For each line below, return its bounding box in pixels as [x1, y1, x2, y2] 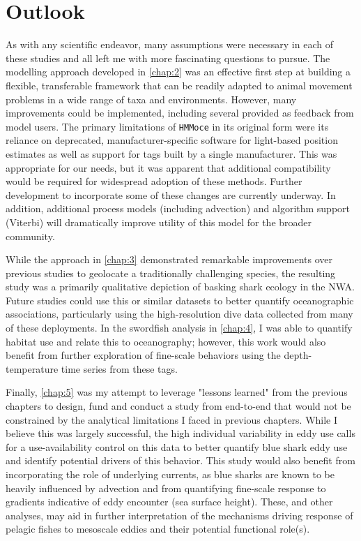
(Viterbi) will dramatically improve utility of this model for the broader [6, 214, 312, 229]
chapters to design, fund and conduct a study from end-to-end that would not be [6, 399, 351, 413]
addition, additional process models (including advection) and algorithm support [6, 201, 351, 216]
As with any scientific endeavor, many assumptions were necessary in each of [6, 37, 333, 52]
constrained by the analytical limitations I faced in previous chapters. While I [6, 412, 338, 427]
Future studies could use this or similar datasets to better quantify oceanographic [6, 292, 354, 307]
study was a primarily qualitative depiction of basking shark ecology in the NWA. [6, 279, 355, 294]
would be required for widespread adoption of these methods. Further [6, 174, 302, 188]
